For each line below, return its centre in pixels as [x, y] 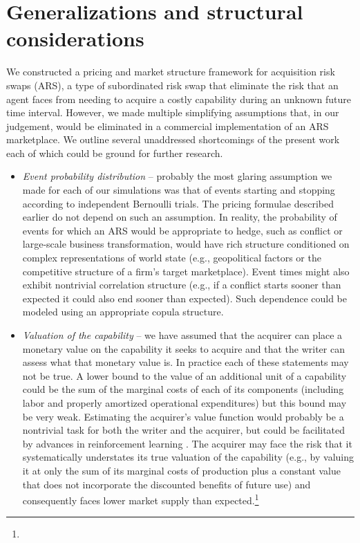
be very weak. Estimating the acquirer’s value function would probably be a [183, 416]
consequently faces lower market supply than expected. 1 [141, 499]
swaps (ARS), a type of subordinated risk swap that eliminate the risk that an [172, 85]
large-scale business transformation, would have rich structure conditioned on [186, 244]
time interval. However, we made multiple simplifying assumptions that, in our [173, 112]
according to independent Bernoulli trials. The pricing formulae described [178, 203]
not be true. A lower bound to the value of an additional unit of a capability [184, 375]
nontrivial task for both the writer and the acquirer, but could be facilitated [184, 430]
